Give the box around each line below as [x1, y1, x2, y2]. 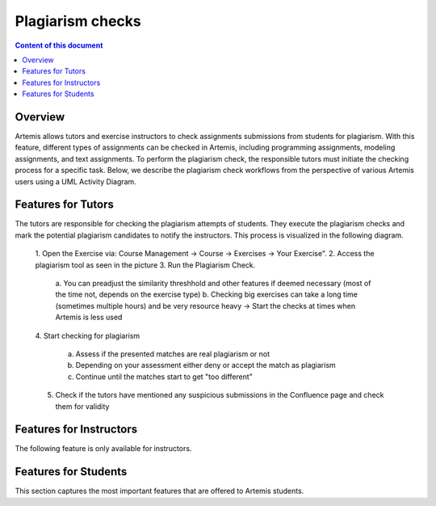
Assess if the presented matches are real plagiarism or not [75, 349, 270, 359]
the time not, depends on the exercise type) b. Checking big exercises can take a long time [55, 289, 358, 299]
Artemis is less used [55, 312, 123, 323]
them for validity [55, 401, 110, 411]
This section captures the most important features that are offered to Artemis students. [15, 486, 304, 496]
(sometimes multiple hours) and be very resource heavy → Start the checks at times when [55, 301, 356, 310]
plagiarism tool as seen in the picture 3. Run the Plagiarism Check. [35, 259, 256, 270]
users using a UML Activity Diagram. [15, 176, 136, 186]
